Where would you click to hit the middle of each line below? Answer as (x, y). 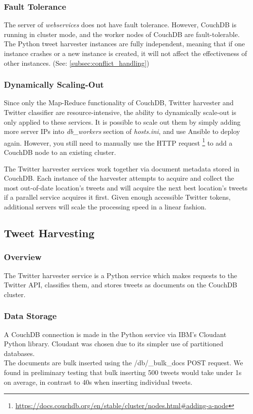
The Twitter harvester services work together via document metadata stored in (122, 168)
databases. (19, 353)
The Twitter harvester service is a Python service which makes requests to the (121, 275)
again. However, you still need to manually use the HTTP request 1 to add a (118, 142)
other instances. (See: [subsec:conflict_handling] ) (77, 63)
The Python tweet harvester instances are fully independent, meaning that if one (125, 44)
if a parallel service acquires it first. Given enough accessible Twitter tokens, (117, 197)
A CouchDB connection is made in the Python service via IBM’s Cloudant (115, 334)
